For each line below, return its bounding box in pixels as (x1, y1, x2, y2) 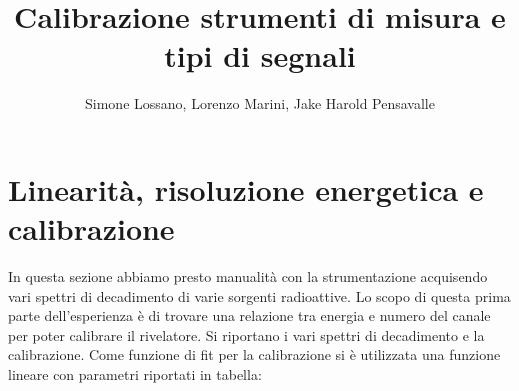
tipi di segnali (164, 35, 356, 76)
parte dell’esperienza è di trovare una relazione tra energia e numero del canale (8, 305, 491, 326)
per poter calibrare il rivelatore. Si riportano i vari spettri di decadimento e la (8, 324, 485, 345)
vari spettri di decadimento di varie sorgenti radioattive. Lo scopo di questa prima (8, 285, 511, 306)
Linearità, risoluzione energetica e (8, 168, 484, 209)
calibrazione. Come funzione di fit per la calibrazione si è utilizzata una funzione (8, 344, 501, 365)
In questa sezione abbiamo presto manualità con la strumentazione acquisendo (8, 266, 488, 287)
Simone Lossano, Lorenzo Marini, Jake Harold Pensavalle (85, 93, 435, 114)
